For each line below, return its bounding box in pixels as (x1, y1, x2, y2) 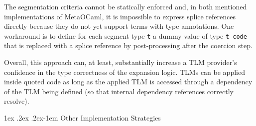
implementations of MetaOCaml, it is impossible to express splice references (4, 11, 236, 21)
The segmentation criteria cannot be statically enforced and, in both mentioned (4, 1, 247, 11)
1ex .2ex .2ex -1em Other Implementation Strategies (4, 113, 161, 123)
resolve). (4, 96, 29, 106)
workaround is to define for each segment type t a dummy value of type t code (4, 30, 247, 41)
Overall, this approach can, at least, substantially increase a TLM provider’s (4, 57, 237, 67)
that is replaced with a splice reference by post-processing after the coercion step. (4, 40, 253, 51)
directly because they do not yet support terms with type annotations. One (4, 21, 234, 31)
